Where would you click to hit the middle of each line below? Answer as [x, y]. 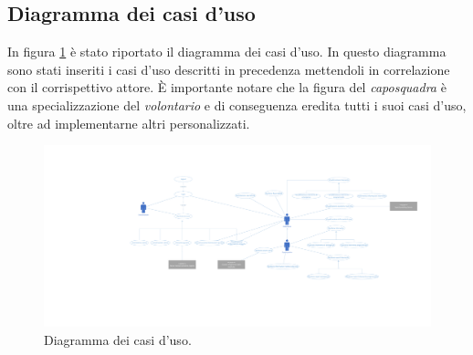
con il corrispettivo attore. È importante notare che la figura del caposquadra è [227, 87]
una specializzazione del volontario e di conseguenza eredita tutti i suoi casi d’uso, [237, 104]
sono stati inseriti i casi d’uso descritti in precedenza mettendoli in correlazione [229, 69]
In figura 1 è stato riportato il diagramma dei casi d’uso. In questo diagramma [227, 52]
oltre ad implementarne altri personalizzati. [129, 123]
